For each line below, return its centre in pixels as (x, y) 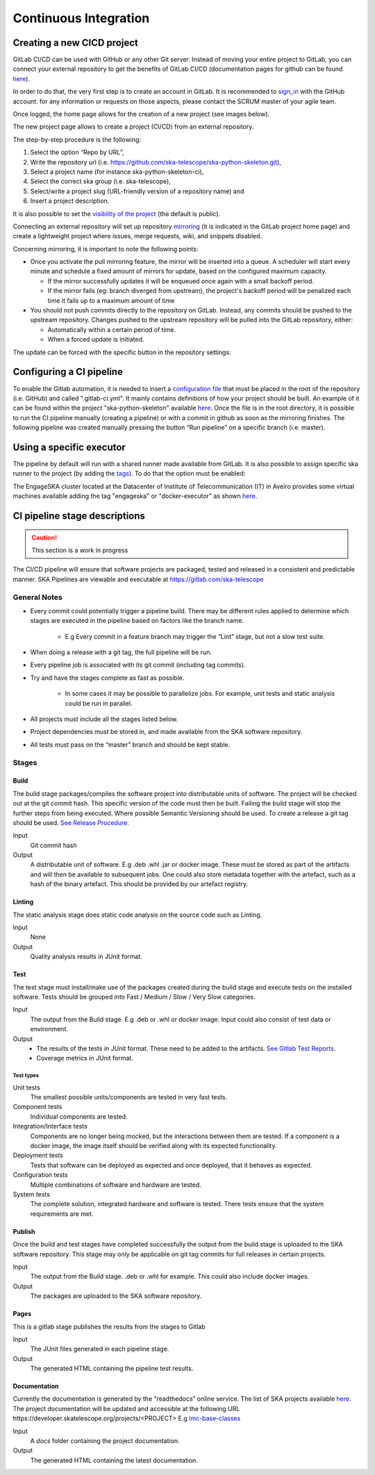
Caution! (44, 537)
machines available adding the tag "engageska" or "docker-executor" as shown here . (135, 496)
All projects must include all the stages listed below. (104, 719)
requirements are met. (62, 1214)
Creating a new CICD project (75, 43)
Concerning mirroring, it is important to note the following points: (106, 249)
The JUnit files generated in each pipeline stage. (100, 1349)
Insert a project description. (70, 201)
